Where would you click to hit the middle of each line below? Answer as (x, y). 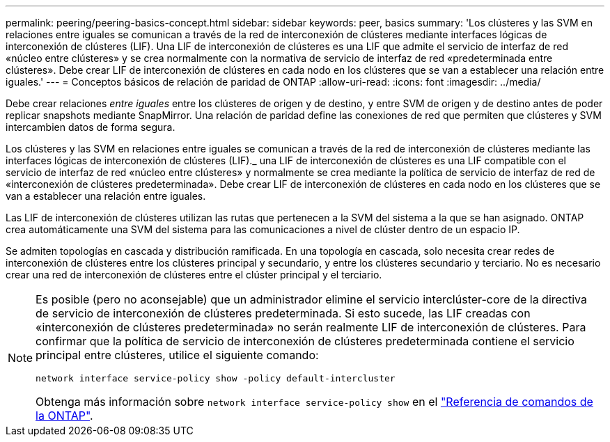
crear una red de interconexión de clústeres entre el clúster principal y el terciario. (194, 275)
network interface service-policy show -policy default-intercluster (216, 378)
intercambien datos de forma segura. (91, 127)
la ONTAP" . (64, 416)
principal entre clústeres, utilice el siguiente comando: (177, 355)
